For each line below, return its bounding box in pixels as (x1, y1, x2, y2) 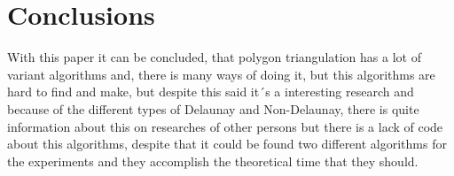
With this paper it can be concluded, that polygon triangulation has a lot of (7, 48, 421, 66)
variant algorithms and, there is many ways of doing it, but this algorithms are (7, 65, 435, 83)
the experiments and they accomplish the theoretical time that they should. (7, 151, 419, 170)
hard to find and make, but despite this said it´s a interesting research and (7, 82, 414, 101)
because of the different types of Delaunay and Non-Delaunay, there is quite (7, 99, 419, 118)
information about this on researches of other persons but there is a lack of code (7, 117, 443, 135)
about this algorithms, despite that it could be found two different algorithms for (7, 134, 447, 153)
